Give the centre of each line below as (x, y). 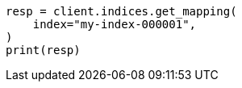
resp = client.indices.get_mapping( (121, 11)
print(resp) (43, 50)
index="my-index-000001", (115, 24)
